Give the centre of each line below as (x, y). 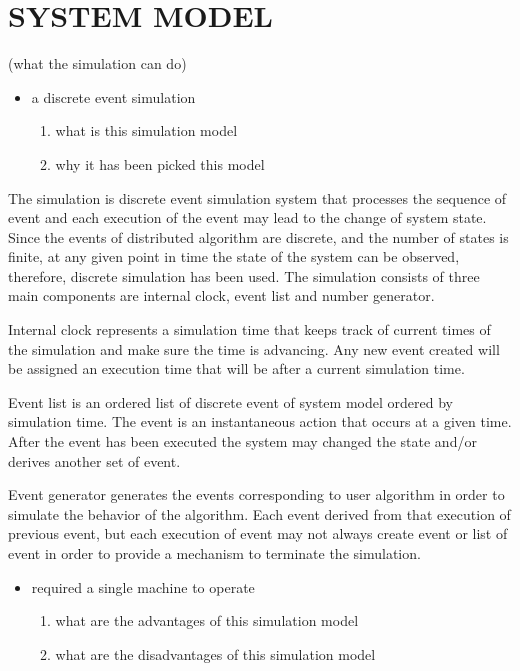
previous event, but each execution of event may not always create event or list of (258, 533)
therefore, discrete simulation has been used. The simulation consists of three (244, 275)
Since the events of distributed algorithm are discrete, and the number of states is (258, 236)
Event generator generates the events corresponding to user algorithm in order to (256, 494)
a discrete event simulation (113, 96)
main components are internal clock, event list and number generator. (221, 295)
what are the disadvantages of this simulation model (215, 653)
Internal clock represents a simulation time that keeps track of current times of (249, 329)
